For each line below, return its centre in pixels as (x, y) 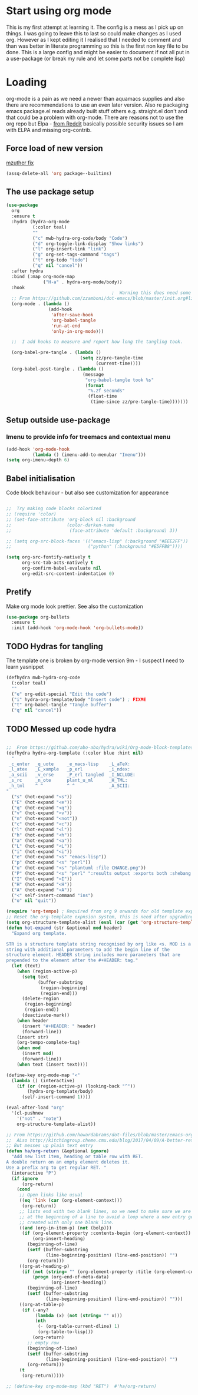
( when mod (29, 1048)
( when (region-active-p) (47, 971)
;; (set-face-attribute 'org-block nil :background (71, 520)
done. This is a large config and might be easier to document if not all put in (98, 52)
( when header (33, 1020)
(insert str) (33, 1037)
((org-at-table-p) (42, 1304)
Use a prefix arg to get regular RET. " (57, 1168)
